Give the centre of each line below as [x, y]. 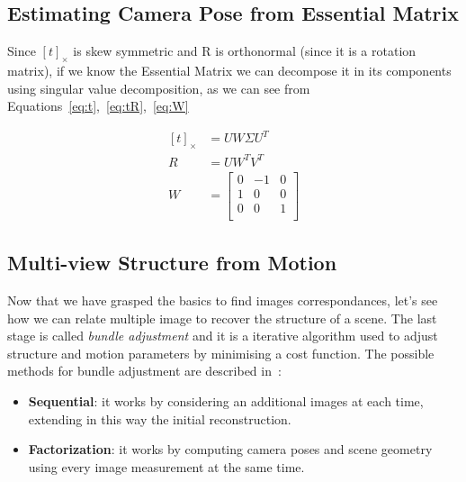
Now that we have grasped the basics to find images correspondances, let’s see [223, 300]
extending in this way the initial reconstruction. [160, 418]
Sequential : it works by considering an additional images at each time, [226, 400]
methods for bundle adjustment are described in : [144, 371]
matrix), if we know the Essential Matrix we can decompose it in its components [229, 70]
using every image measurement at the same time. [166, 466]
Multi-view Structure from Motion [172, 263]
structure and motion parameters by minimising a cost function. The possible [221, 353]
